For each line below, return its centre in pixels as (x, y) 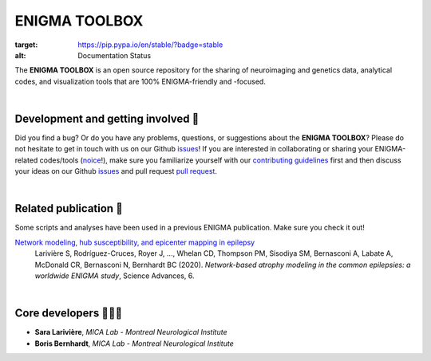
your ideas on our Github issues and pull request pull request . (116, 171)
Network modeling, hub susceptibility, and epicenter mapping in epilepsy (135, 242)
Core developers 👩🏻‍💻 (69, 314)
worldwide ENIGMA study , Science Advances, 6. (115, 276)
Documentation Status (115, 55)
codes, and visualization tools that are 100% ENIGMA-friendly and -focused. (140, 81)
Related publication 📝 (69, 208)
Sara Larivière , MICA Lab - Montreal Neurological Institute (131, 332)
